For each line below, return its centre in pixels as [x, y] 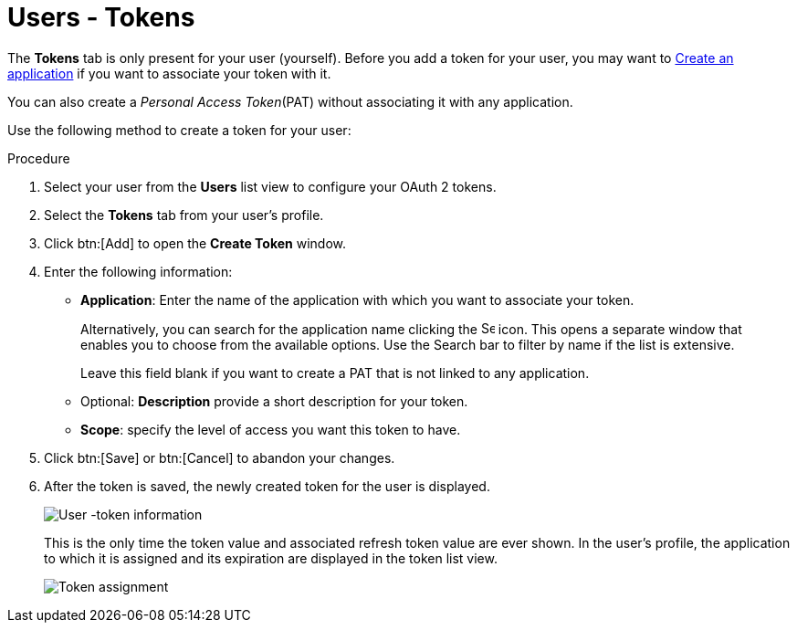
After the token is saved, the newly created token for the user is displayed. [267, 486]
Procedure [39, 158]
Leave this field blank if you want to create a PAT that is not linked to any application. [335, 373]
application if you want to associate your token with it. [169, 73]
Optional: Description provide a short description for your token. [274, 401]
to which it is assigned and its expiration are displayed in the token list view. [271, 558]
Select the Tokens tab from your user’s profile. [184, 215]
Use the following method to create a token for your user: [179, 130]
